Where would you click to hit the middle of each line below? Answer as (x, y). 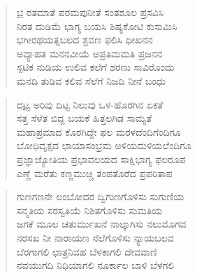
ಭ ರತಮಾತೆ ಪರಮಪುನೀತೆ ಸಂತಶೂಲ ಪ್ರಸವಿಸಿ (90, 12)
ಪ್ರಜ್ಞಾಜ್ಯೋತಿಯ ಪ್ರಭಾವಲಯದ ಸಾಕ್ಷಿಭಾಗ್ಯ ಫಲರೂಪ (101, 159)
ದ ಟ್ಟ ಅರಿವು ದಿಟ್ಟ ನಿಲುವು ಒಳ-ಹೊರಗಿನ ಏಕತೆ (90, 104)
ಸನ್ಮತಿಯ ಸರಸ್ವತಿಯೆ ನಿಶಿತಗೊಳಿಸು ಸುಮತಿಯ (89, 210)
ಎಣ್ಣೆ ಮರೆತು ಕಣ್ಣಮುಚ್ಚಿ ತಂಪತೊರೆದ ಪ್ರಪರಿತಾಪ (94, 173)
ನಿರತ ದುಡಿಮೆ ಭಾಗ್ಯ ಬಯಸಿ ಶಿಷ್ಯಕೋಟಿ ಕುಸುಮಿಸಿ (97, 26)
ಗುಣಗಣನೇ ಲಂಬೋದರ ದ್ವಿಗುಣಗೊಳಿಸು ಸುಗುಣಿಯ (100, 196)
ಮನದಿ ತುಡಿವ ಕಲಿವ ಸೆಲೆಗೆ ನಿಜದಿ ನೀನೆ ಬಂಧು (91, 80)
